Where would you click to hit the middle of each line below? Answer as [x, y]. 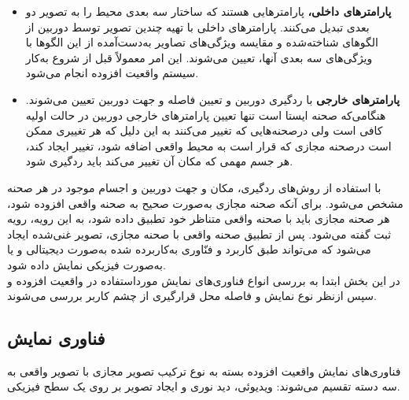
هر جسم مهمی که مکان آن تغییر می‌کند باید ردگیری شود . [159, 161]
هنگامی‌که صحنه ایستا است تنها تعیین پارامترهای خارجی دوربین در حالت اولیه [206, 115]
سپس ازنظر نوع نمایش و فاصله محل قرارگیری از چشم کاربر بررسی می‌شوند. [192, 296]
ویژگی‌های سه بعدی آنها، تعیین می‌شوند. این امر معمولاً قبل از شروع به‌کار [199, 57]
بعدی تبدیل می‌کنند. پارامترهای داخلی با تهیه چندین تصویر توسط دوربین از [197, 26]
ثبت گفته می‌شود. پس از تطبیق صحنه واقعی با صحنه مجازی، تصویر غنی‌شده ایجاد [199, 233]
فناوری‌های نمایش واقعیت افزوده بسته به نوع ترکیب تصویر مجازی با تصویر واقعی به [204, 370]
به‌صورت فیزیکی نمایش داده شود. [87, 264]
